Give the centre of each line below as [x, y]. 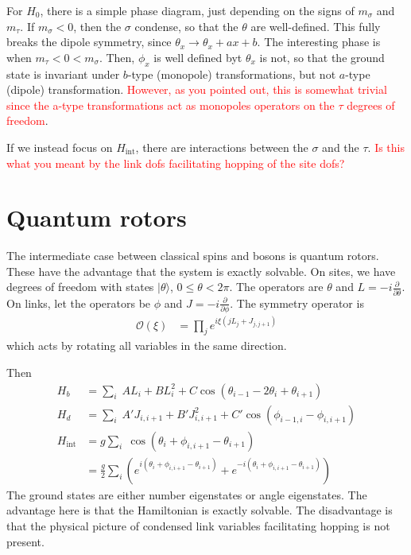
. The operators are [276, 287]
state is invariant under [63, 74]
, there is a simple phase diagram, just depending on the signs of [197, 10]
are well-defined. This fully [316, 26]
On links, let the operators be [79, 303]
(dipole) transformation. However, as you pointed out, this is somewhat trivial [197, 89]
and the [341, 147]
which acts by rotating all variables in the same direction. [147, 345]
